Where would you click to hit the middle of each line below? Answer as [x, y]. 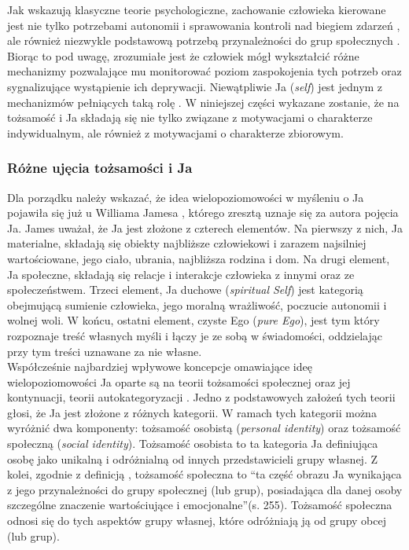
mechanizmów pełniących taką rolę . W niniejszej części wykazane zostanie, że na [203, 102]
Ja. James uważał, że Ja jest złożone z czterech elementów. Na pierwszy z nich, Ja [205, 227]
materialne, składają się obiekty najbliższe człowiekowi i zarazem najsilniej [187, 243]
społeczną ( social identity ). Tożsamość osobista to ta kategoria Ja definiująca [193, 444]
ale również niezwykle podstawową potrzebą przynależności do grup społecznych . [204, 40]
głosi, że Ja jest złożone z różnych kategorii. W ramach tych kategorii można [192, 412]
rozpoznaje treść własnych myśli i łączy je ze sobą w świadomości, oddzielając [195, 335]
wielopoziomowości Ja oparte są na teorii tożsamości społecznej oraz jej [179, 381]
